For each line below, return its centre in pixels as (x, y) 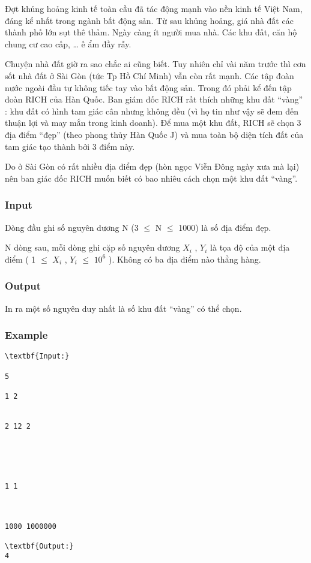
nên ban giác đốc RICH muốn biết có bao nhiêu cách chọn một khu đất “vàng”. (151, 178)
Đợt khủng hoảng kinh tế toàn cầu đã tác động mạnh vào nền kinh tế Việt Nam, (154, 8)
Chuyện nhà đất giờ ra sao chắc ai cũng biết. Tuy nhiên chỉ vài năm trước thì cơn (155, 64)
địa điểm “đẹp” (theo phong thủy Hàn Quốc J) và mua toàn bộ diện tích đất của (154, 134)
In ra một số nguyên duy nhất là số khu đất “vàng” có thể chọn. (123, 308)
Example (26, 335)
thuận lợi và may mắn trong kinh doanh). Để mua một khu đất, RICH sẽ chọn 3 (153, 123)
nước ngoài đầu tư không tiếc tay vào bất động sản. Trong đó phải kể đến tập (148, 87)
